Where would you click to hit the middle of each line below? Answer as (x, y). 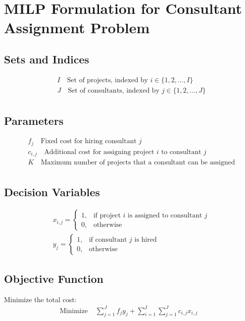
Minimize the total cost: (40, 299)
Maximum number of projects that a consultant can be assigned (138, 163)
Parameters (34, 121)
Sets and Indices (47, 59)
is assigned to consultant (165, 215)
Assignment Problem (77, 27)
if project (107, 215)
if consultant (108, 240)
